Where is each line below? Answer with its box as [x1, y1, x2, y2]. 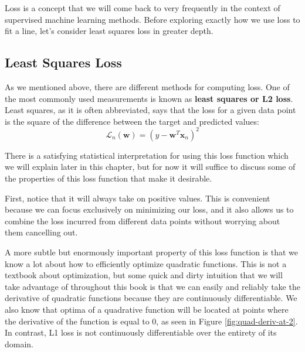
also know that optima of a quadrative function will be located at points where [5, 303, 289, 315]
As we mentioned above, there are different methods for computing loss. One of [5, 80, 290, 93]
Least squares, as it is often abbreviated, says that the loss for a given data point [5, 104, 296, 116]
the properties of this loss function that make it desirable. [5, 172, 212, 184]
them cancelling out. [5, 226, 78, 238]
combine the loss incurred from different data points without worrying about [5, 214, 280, 227]
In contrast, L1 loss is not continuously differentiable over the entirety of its [5, 326, 277, 339]
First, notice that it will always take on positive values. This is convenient [5, 192, 270, 204]
